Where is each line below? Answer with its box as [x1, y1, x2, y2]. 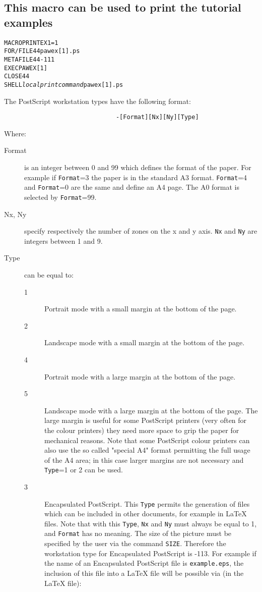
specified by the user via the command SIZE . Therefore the [44, 538, 226, 549]
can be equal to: [24, 269, 74, 280]
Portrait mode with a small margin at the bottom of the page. [44, 303, 237, 314]
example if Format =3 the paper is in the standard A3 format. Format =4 [24, 172, 247, 182]
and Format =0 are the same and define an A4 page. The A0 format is [24, 182, 239, 192]
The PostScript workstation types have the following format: [4, 95, 191, 106]
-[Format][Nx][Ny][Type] [115, 114, 199, 121]
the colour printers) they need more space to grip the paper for [44, 424, 239, 435]
